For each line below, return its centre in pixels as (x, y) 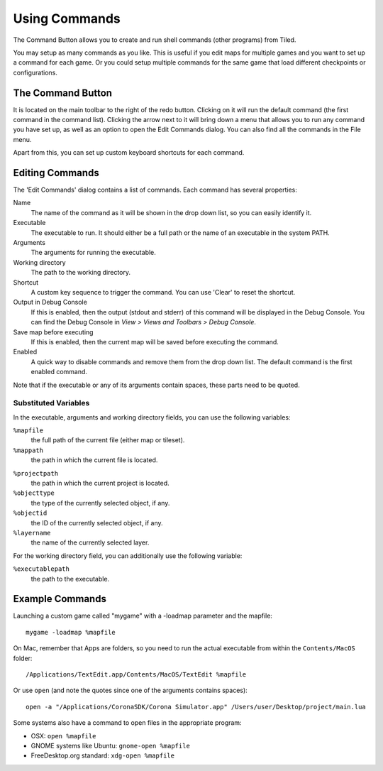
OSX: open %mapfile (63, 736)
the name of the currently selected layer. (90, 542)
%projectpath (36, 473)
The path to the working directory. (81, 273)
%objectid (30, 513)
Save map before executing (53, 332)
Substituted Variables (51, 403)
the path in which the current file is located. (94, 460)
